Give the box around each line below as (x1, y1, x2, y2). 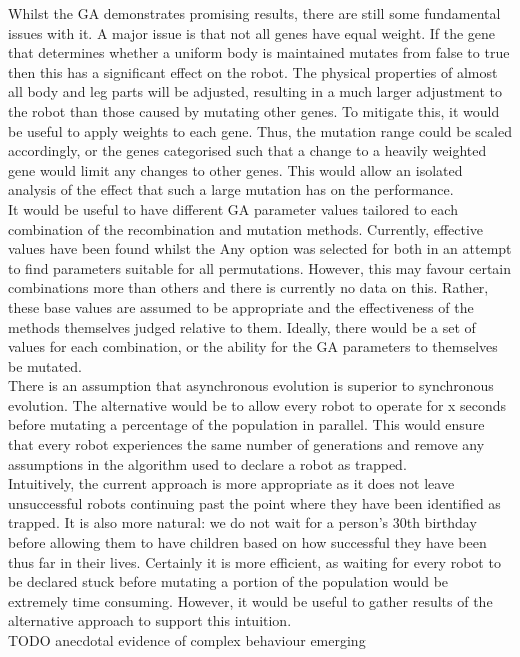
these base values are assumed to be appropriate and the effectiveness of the (8, 296, 474, 317)
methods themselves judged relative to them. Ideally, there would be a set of (8, 316, 476, 337)
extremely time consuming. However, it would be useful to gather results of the (8, 590, 493, 611)
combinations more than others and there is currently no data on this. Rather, (8, 277, 489, 298)
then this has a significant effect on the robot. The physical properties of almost (8, 61, 498, 82)
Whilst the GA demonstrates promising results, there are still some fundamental (8, 3, 501, 23)
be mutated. (8, 355, 82, 376)
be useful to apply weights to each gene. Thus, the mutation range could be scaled (8, 120, 512, 141)
